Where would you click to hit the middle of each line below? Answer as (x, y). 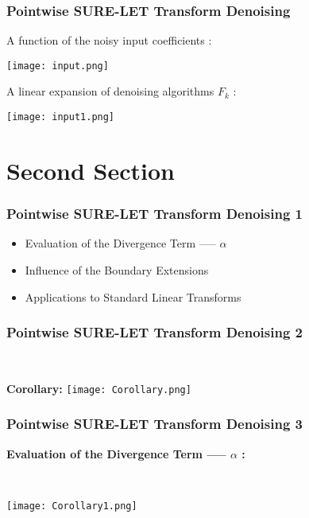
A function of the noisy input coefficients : (109, 40)
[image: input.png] (58, 66)
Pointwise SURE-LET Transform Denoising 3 (154, 424)
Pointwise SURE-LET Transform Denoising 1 (154, 214)
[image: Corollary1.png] (72, 506)
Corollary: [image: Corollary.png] (99, 388)
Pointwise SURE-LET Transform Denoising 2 (154, 332)
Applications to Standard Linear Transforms (133, 296)
